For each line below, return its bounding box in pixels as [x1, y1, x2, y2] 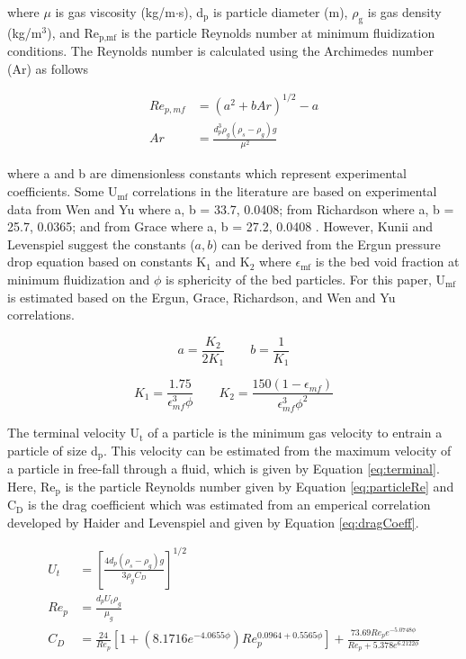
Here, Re [7, 476, 56, 495]
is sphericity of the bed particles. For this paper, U [166, 270, 446, 289]
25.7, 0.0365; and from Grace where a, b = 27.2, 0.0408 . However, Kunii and [7, 217, 434, 236]
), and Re [47, 23, 99, 41]
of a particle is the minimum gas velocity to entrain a [148, 423, 443, 442]
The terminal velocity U [7, 423, 140, 442]
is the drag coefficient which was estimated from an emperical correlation [28, 495, 431, 514]
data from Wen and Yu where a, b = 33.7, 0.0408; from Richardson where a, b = [7, 199, 454, 218]
